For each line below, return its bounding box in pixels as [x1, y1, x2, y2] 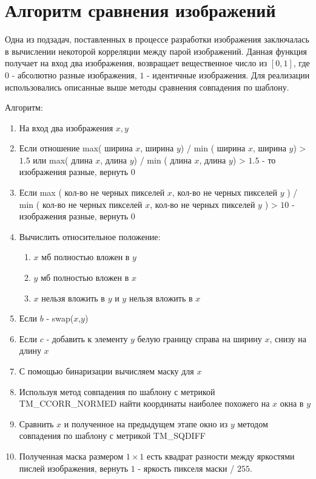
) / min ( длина [133, 153, 192, 166]
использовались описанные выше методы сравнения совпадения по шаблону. [5, 80, 289, 93]
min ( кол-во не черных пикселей [19, 198, 143, 210]
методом [237, 417, 268, 430]
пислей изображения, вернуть [19, 461, 129, 474]
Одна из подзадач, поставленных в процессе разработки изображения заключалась [5, 33, 309, 46]
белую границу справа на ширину [137, 332, 262, 345]
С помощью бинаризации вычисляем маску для [19, 365, 194, 377]
